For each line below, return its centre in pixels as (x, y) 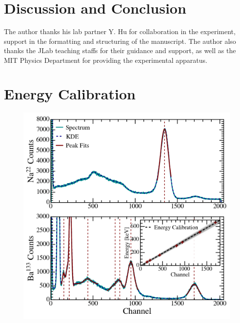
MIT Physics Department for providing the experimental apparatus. (106, 60)
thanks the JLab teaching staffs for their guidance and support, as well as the (120, 50)
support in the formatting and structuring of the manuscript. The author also (120, 41)
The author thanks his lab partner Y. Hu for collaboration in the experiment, (120, 31)
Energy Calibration (70, 93)
